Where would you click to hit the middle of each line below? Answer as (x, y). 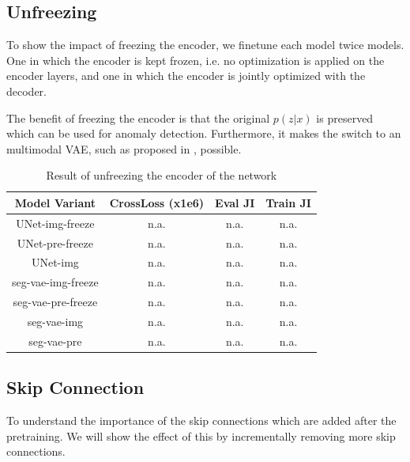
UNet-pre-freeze (55, 242)
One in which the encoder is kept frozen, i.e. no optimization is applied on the (196, 60)
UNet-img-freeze (55, 223)
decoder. (26, 91)
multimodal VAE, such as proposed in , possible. (124, 148)
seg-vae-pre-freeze (55, 302)
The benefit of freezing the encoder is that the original (138, 117)
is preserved (345, 117)
